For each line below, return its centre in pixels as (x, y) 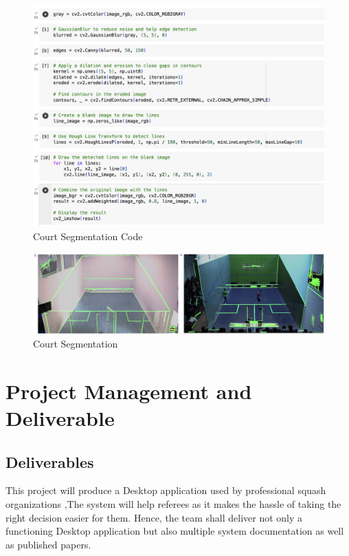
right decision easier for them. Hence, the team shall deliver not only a (154, 517)
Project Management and (129, 391)
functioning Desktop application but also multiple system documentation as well (175, 531)
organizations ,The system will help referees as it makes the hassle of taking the (173, 504)
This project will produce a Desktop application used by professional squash (166, 490)
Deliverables (50, 461)
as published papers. (48, 544)
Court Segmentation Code (88, 236)
